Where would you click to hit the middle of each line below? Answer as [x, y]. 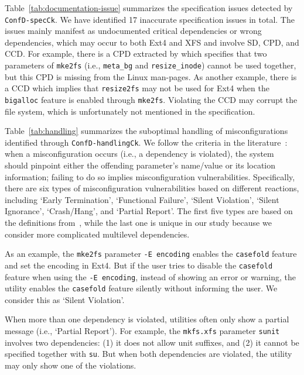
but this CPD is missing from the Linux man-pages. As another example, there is [151, 76]
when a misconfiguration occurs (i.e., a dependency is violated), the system [139, 154]
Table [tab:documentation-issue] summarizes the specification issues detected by [149, 8]
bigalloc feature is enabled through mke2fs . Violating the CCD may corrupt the [151, 99]
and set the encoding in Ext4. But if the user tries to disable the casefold [139, 265]
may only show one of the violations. [71, 365]
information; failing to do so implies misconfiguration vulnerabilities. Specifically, [150, 176]
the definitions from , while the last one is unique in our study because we [138, 222]
